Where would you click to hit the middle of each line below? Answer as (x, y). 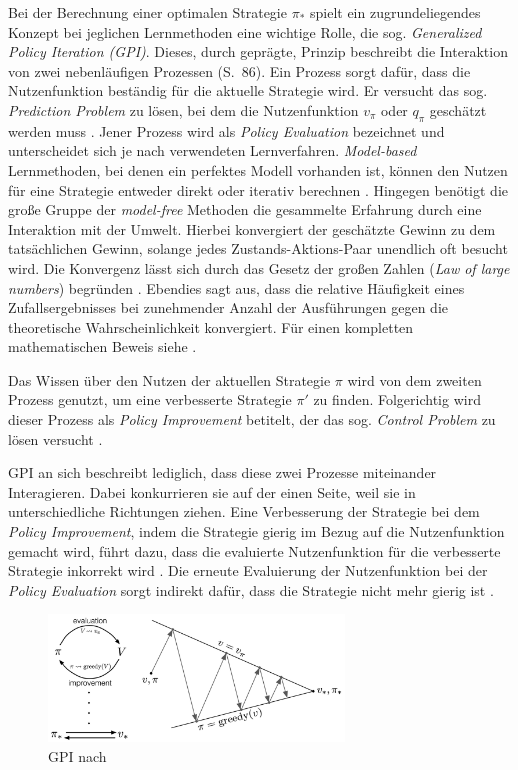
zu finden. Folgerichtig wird (397, 399)
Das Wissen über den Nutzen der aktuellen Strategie (169, 379)
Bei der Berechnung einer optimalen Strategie (147, 12)
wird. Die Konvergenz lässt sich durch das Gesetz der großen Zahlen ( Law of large (259, 267)
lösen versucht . (55, 438)
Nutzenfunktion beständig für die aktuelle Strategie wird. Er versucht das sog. (248, 90)
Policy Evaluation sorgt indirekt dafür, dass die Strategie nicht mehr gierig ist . (251, 589)
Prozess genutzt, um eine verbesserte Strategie (150, 399)
